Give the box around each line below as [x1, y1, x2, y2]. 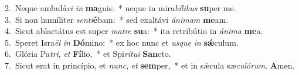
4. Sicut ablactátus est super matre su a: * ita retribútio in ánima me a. [5, 25, 263, 37]
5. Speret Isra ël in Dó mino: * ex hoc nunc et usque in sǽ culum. [5, 36, 239, 48]
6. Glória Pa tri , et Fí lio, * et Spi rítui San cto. [5, 47, 171, 60]
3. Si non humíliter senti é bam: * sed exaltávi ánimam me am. [5, 13, 229, 25]
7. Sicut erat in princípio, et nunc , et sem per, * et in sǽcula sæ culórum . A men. [5, 59, 295, 71]
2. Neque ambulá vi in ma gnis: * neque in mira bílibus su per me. [5, 2, 236, 13]
